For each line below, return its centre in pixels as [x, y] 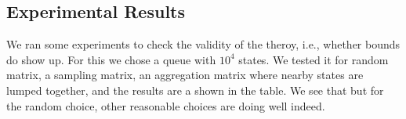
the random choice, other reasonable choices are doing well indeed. [166, 105]
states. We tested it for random [314, 59]
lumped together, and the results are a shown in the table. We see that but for [195, 90]
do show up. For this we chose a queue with [111, 59]
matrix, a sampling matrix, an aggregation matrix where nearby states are [185, 75]
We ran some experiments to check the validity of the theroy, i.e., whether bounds [203, 44]
